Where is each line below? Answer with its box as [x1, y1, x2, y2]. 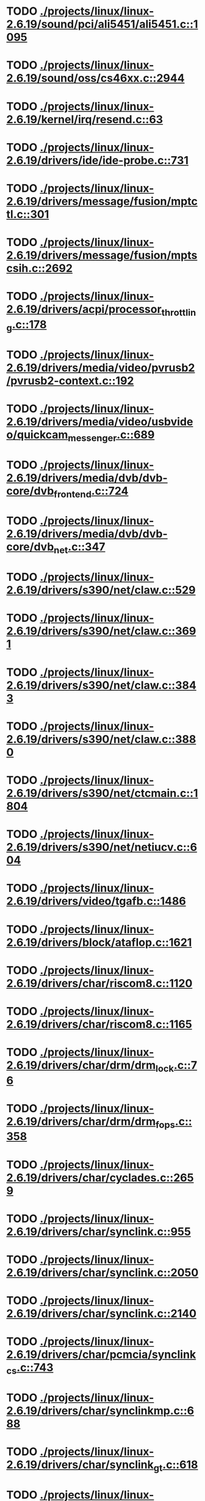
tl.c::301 [6, 207, 49, 221]
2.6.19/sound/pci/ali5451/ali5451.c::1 [6, 17, 198, 31]
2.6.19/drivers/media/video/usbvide [6, 414, 193, 429]
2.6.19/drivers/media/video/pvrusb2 [6, 361, 195, 375]
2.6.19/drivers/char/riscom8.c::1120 [6, 976, 193, 990]
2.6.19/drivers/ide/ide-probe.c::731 [6, 153, 189, 167]
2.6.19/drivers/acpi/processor [6, 302, 162, 316]
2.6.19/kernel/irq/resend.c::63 [6, 112, 164, 126]
